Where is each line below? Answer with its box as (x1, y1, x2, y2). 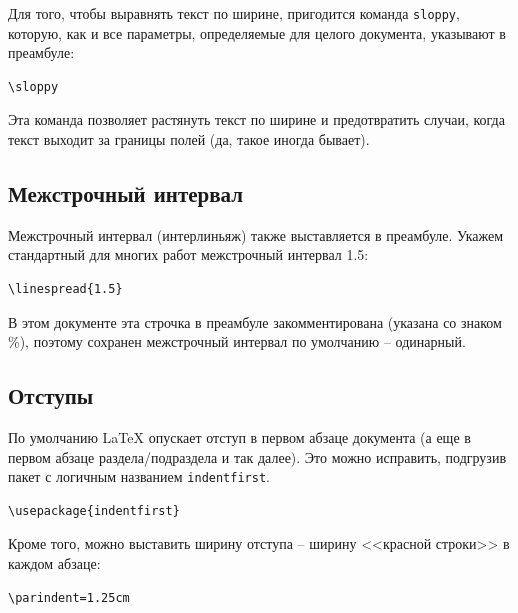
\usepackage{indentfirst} (8, 503, 180, 518)
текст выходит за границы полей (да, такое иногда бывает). (8, 129, 370, 150)
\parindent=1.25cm (8, 590, 130, 605)
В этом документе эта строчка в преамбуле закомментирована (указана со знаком (8, 311, 502, 332)
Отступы (8, 380, 94, 411)
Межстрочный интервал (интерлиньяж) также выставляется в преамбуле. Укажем (8, 224, 504, 245)
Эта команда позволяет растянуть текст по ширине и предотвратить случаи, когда (8, 109, 505, 130)
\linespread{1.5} (8, 282, 123, 297)
